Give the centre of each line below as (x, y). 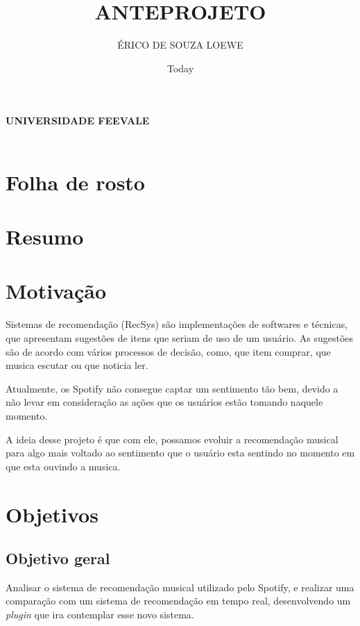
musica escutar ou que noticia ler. (77, 365)
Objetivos (52, 514)
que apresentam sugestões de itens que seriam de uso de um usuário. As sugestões (180, 337)
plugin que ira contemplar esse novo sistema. (100, 615)
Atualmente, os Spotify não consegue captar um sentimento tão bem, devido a (172, 388)
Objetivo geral (58, 558)
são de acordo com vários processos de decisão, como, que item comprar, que (168, 351)
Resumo (45, 237)
